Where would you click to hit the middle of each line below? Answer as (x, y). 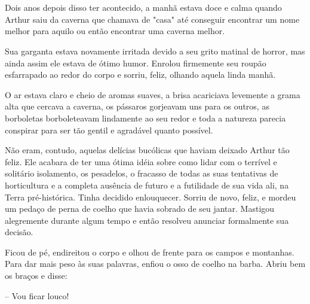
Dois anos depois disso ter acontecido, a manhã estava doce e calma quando (143, 7)
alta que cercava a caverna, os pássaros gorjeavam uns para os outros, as (137, 106)
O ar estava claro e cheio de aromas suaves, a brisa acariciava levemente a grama (153, 94)
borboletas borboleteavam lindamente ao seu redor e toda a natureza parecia (145, 118)
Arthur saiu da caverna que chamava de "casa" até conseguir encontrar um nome (152, 19)
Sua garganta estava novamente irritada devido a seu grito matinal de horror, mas (155, 51)
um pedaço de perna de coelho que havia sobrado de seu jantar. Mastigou (140, 209)
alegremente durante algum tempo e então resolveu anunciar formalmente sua (147, 220)
